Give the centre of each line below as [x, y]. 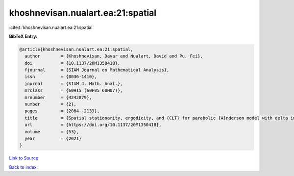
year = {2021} [53, 138]
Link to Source [24, 158]
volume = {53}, [52, 132]
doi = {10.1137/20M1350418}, [73, 63]
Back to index [23, 167]
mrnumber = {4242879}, [58, 97]
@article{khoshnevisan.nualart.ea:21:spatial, [76, 49]
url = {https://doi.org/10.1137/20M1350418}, [93, 125]
